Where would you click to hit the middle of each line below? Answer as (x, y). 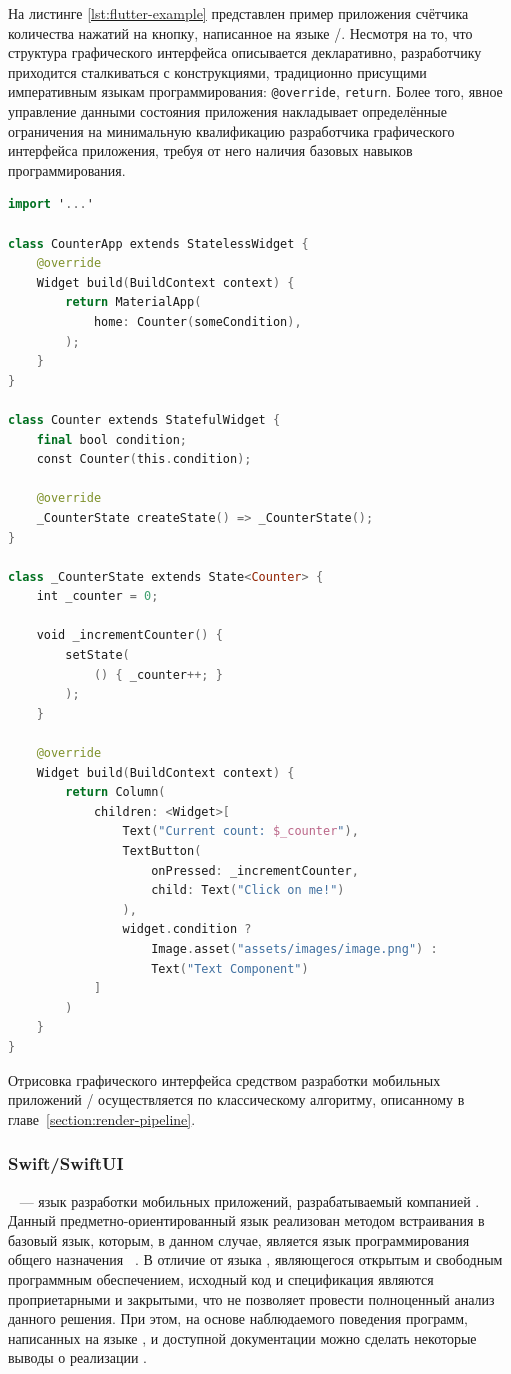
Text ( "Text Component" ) (230, 968)
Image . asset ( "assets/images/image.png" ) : (294, 948)
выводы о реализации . (77, 1357)
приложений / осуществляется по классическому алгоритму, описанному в (236, 1099)
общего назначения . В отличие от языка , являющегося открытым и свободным (255, 1259)
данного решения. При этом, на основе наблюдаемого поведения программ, (238, 1318)
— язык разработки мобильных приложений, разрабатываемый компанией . (249, 1200)
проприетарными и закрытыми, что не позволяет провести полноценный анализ (251, 1298)
